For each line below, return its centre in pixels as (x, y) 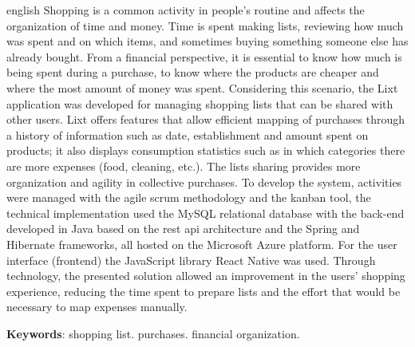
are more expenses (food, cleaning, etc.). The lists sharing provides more (184, 166)
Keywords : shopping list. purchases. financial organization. (153, 333)
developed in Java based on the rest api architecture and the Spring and (183, 229)
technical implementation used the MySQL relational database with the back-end (206, 213)
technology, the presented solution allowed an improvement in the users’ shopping (206, 276)
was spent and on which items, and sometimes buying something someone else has (207, 41)
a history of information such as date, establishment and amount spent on (188, 134)
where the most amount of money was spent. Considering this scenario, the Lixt (202, 87)
